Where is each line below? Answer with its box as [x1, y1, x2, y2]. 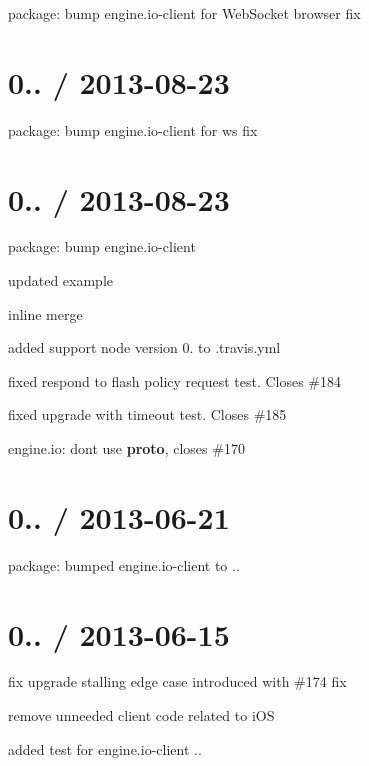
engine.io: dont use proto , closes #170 [8, 438, 245, 458]
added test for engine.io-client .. [8, 738, 202, 759]
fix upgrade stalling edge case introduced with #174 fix [8, 671, 347, 692]
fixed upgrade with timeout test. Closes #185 [8, 404, 287, 425]
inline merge [8, 303, 83, 324]
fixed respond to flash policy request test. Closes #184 [8, 370, 342, 391]
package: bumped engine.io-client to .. [8, 554, 240, 575]
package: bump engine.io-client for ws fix [8, 119, 258, 140]
